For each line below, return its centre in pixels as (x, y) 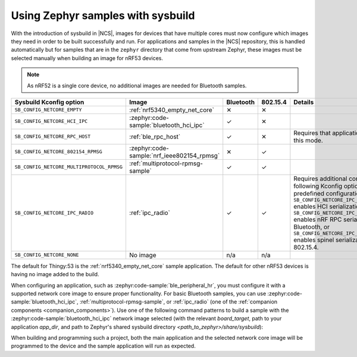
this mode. (309, 140)
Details (304, 102)
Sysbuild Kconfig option (49, 102)
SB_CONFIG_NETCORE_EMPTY (48, 110)
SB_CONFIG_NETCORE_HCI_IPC (51, 121)
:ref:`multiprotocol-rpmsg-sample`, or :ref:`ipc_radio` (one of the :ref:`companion (178, 302)
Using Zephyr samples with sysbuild (103, 15)
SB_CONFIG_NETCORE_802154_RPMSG (58, 152)
